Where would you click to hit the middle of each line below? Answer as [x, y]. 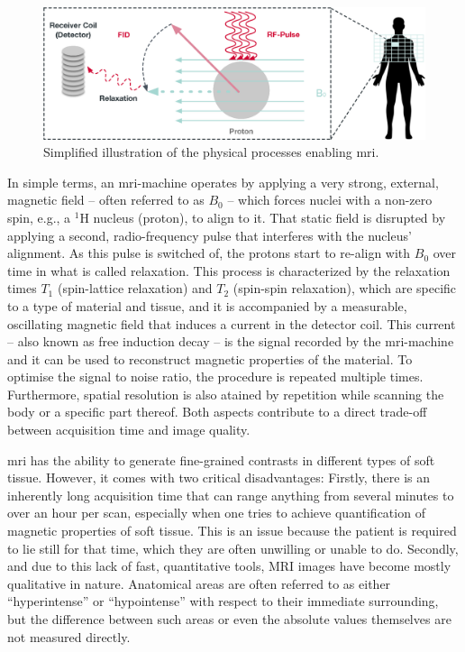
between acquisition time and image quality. [129, 430]
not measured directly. [69, 636]
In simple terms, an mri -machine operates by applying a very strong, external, [223, 182]
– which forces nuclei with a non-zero [330, 200]
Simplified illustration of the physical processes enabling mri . [211, 152]
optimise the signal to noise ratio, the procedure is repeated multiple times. [215, 377]
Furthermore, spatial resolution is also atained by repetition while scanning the [226, 394]
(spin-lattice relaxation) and [135, 288]
